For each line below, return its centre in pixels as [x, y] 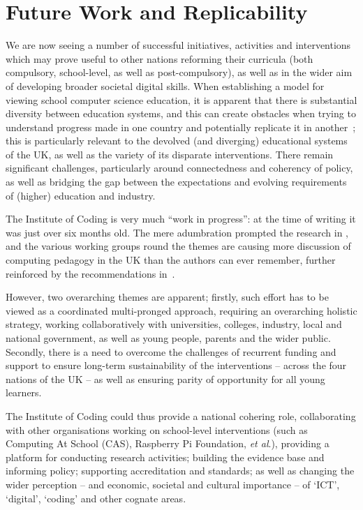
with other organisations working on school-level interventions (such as [157, 429]
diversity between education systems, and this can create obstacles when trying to [181, 113]
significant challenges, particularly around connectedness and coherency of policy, [179, 168]
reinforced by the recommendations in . [90, 273]
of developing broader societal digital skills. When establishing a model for [165, 85]
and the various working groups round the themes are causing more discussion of [178, 246]
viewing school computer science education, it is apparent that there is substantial [181, 99]
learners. [24, 392]
